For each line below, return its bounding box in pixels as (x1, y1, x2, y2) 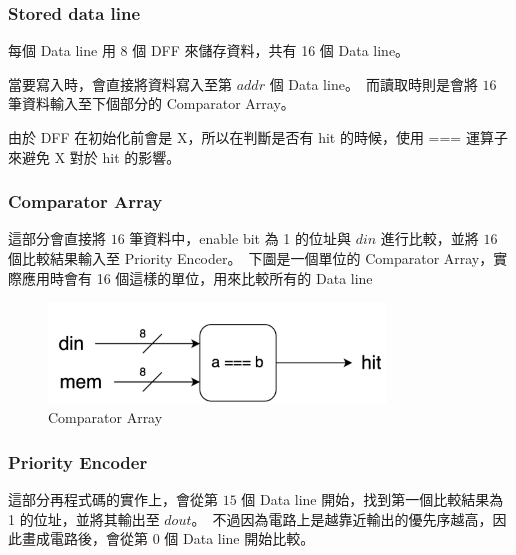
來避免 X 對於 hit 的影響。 (8, 146, 181, 167)
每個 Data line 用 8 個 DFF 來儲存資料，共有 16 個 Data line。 (8, 40, 410, 61)
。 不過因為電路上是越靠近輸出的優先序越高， (191, 508, 493, 529)
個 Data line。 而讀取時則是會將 (269, 73, 478, 94)
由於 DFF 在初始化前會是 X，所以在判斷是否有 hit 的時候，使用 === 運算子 (8, 127, 508, 147)
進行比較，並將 (380, 228, 479, 249)
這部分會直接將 (8, 228, 106, 249)
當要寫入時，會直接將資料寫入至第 (8, 73, 232, 94)
